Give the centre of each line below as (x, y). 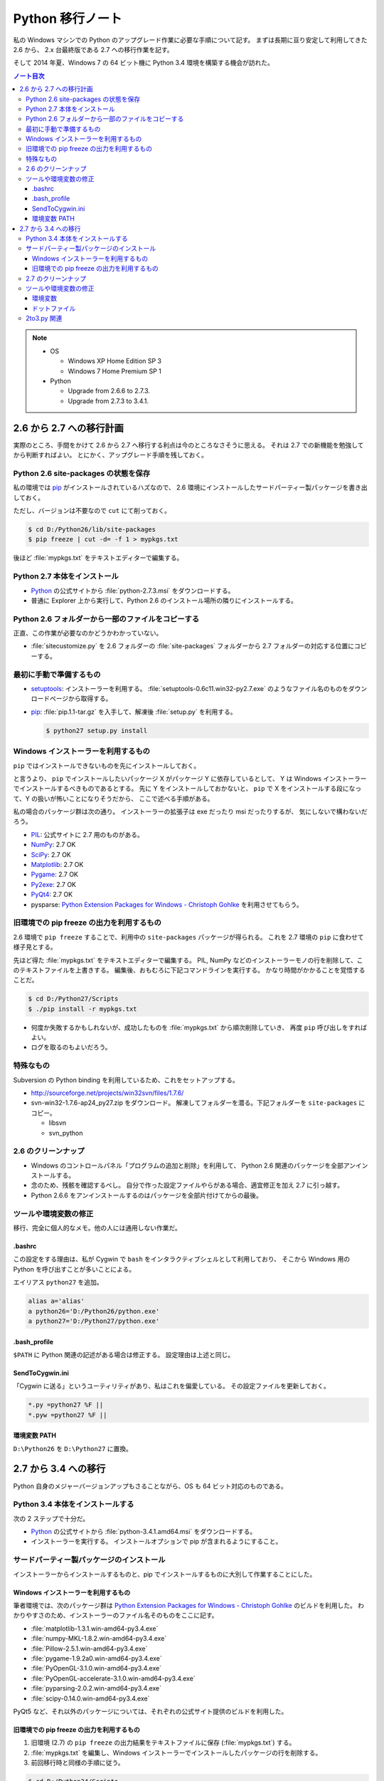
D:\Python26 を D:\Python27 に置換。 (73, 1448)
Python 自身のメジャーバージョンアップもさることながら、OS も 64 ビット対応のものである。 (150, 1486)
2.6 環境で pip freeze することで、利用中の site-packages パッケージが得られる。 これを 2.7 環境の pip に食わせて (188, 937)
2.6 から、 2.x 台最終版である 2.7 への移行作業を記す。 (93, 49)
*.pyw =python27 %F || (68, 1415)
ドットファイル (54, 308)
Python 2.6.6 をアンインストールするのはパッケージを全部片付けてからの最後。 (147, 1195)
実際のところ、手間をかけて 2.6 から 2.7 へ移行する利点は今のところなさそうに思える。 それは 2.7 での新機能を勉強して (188, 445)
